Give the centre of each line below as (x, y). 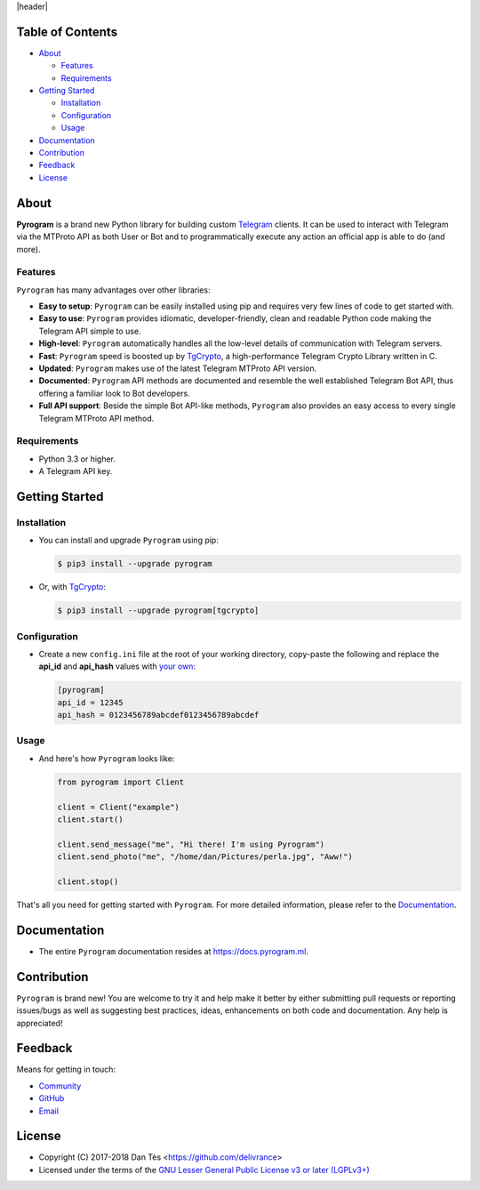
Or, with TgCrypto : (72, 587)
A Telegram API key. (76, 471)
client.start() (90, 819)
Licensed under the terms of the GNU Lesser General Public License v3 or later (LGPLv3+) (204, 1170)
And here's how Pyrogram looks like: (107, 758)
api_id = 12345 (90, 702)
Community (60, 1086)
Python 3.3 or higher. (77, 459)
